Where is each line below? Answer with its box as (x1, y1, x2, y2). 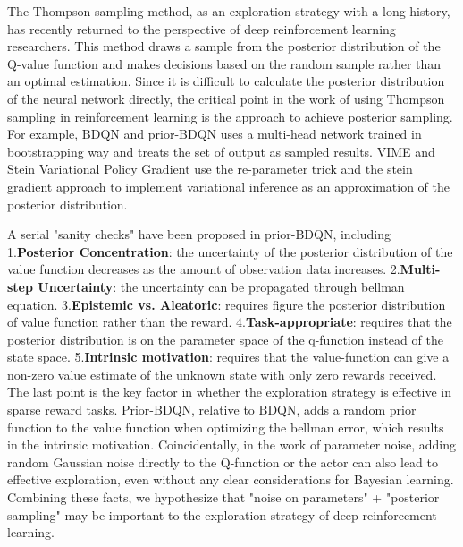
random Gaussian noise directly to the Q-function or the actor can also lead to (7, 452, 439, 471)
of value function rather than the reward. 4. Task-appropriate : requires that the (7, 312, 452, 331)
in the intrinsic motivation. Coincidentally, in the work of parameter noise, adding (7, 435, 457, 454)
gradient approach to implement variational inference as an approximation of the (7, 176, 450, 195)
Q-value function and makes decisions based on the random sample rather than (7, 54, 442, 73)
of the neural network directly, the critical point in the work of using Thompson (7, 89, 445, 107)
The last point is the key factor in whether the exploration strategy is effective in (7, 382, 452, 401)
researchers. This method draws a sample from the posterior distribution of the (7, 37, 441, 56)
